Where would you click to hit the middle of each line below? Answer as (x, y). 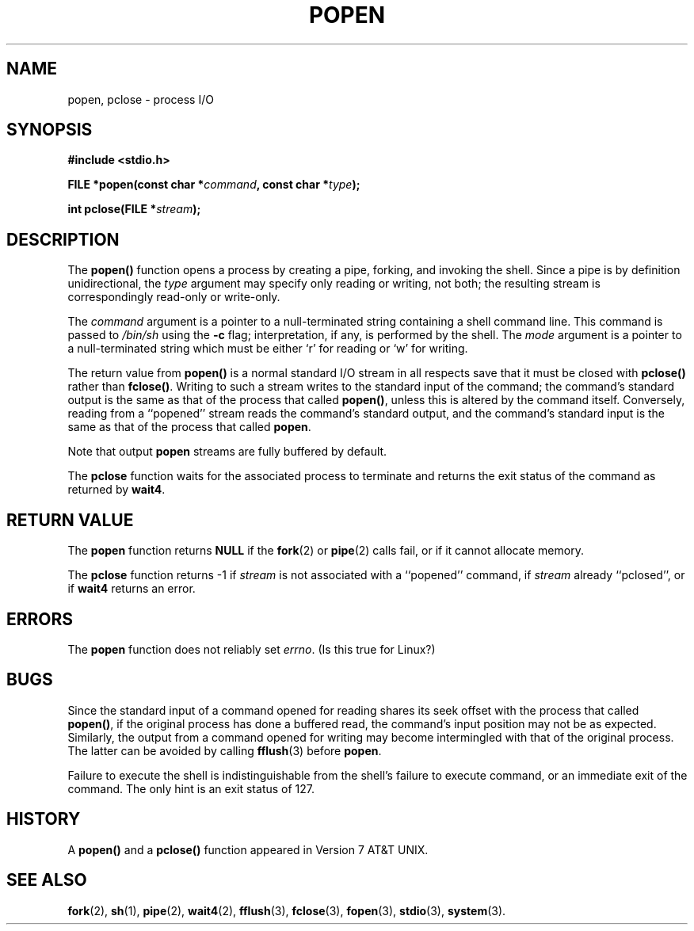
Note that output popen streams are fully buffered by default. (227, 452)
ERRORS (40, 619)
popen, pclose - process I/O (141, 99)
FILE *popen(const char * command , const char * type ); (214, 185)
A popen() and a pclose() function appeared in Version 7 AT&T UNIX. (248, 849)
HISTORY (44, 819)
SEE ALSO (47, 880)
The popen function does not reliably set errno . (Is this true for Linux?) (252, 649)
